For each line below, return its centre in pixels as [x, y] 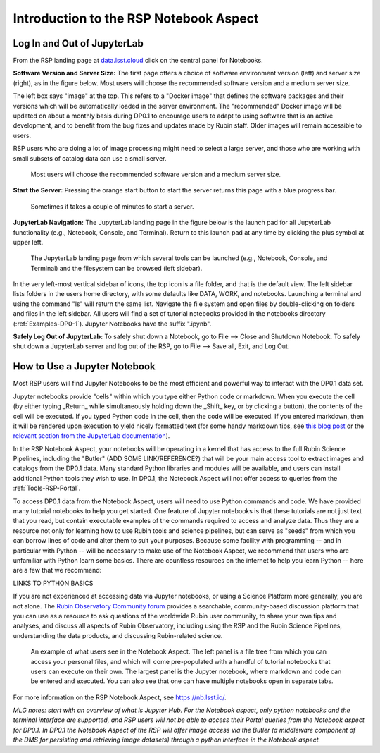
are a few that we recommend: [57, 570]
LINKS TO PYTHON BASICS [53, 583]
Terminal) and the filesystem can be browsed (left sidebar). [116, 268]
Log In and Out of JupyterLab [78, 43]
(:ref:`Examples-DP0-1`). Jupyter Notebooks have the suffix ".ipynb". [112, 324]
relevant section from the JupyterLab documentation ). [91, 436]
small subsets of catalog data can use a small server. [90, 158]
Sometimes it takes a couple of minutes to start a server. [112, 206]
